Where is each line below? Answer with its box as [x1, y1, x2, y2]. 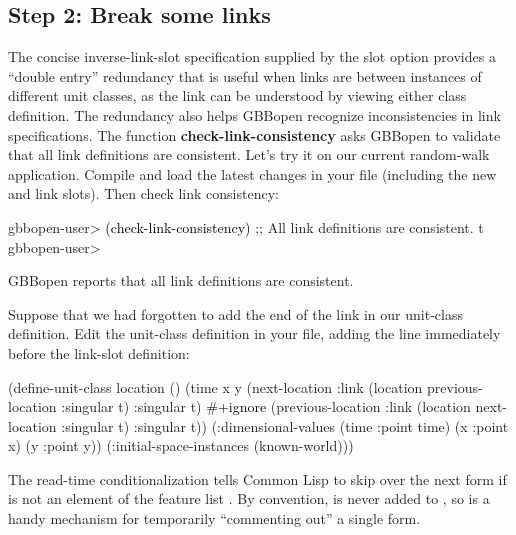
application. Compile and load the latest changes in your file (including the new [8, 163, 497, 184]
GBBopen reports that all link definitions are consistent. [8, 270, 354, 291]
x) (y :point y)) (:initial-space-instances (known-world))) [8, 435, 354, 456]
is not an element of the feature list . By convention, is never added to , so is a [8, 488, 490, 509]
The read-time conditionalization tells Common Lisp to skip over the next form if [8, 468, 507, 489]
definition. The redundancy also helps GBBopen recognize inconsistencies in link [8, 104, 501, 125]
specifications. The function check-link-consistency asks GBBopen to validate [8, 124, 501, 145]
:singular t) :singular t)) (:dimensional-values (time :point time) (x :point [61, 415, 509, 436]
